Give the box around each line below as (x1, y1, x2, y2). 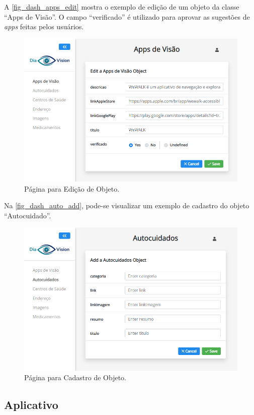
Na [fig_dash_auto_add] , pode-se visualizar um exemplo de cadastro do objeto (4, 200, 249, 211)
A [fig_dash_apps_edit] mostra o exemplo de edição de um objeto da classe (4, 2, 239, 12)
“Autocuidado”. (4, 210, 51, 220)
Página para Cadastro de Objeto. (24, 372, 126, 383)
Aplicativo (4, 397, 58, 412)
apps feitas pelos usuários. (4, 21, 84, 32)
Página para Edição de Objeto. (24, 183, 120, 194)
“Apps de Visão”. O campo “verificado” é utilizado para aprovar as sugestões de (4, 11, 250, 22)
